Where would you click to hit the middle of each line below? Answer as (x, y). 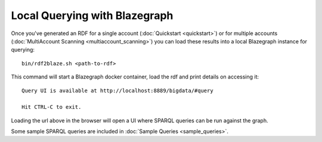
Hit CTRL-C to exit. (52, 107)
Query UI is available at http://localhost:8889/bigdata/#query (118, 90)
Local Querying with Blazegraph (92, 15)
